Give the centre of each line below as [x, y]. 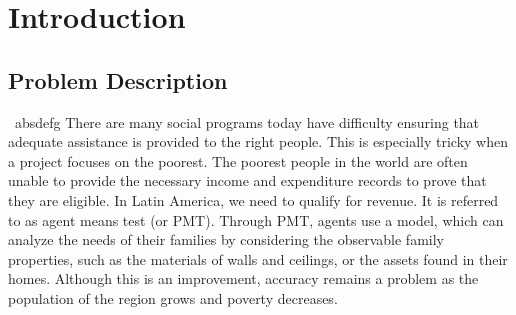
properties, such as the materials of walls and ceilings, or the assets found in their [258, 258]
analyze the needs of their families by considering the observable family [226, 239]
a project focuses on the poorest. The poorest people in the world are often [238, 160]
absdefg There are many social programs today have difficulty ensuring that [247, 121]
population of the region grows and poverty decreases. [173, 297]
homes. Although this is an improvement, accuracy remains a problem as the [243, 278]
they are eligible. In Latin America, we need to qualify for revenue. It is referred [253, 199]
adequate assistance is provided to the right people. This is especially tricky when [258, 141]
